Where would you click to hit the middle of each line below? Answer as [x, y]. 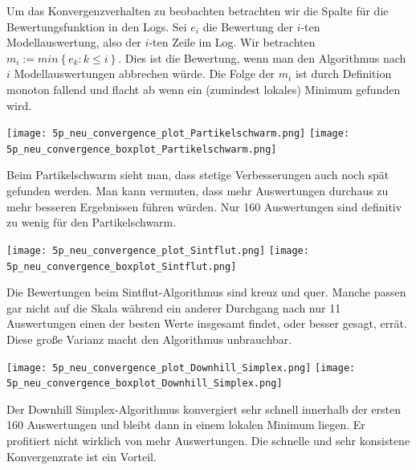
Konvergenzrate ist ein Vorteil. [82, 456]
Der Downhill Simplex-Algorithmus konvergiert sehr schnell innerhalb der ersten [204, 409]
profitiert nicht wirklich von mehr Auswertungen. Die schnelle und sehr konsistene [208, 441]
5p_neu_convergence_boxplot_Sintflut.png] [122, 266]
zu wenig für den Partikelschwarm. [92, 222]
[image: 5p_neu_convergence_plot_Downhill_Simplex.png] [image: [181, 368]
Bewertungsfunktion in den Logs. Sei [97, 26]
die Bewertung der [248, 26]
